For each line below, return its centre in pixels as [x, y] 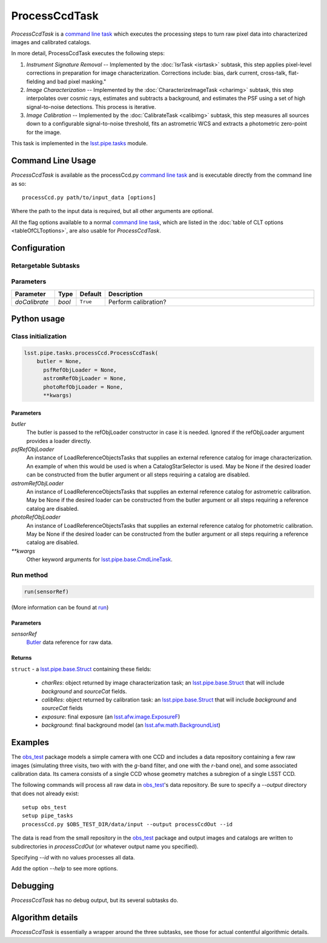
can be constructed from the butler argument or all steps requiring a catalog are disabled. [138, 475]
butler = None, [59, 361]
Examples [30, 742]
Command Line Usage [54, 161]
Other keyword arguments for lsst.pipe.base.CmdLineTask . [99, 559]
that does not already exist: [45, 793]
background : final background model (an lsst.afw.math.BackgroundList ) [131, 725]
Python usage [38, 319]
